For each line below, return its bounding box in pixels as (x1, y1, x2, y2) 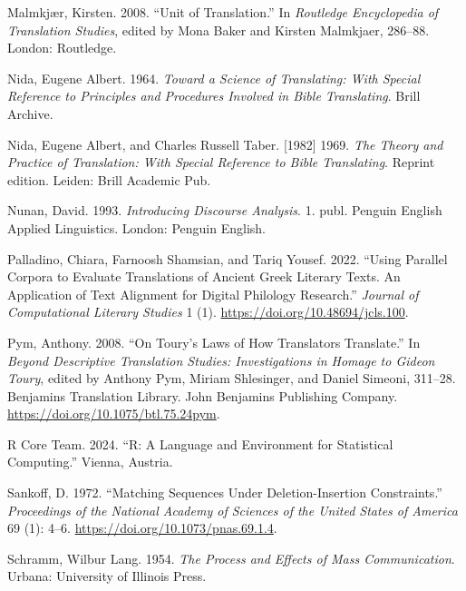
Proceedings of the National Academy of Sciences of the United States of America (7, 500, 458, 519)
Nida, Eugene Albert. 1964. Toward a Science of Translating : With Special (7, 68, 421, 87)
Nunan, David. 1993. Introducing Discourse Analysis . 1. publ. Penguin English (7, 201, 442, 220)
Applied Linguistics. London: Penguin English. (7, 218, 266, 237)
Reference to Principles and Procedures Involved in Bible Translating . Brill (7, 86, 421, 105)
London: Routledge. (7, 38, 117, 57)
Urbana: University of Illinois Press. (7, 566, 207, 586)
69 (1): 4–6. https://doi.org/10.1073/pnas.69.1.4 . (7, 518, 277, 537)
